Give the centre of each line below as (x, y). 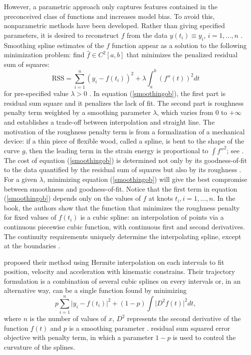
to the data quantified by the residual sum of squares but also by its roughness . (123, 169)
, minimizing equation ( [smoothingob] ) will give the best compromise (145, 179)
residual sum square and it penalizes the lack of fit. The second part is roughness (124, 103)
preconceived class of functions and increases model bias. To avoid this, (109, 16)
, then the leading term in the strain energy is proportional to (117, 150)
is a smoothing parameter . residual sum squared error (149, 328)
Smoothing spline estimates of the (54, 45)
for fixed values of (30, 217)
